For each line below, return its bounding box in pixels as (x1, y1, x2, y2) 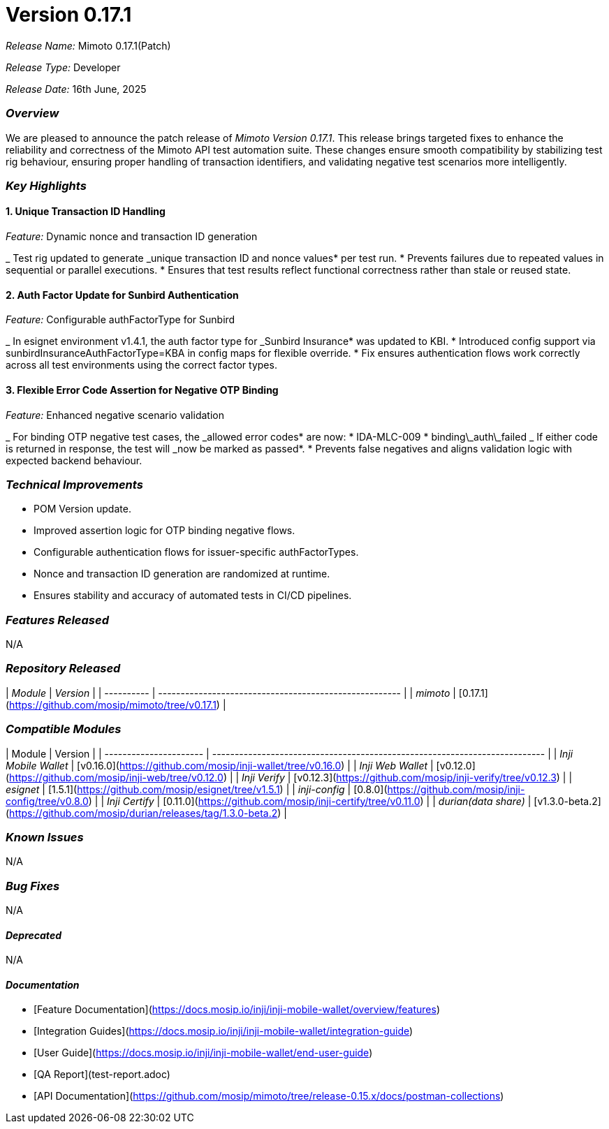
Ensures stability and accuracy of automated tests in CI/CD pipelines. (34, 589, 352, 602)
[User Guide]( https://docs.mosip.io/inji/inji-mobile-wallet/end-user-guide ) (34, 1047, 373, 1059)
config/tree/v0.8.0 (6, 795, 89, 807)
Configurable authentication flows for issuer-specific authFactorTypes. (34, 546, 359, 559)
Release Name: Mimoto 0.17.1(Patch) (6, 39, 171, 52)
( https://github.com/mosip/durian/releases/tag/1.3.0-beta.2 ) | (6, 806, 287, 819)
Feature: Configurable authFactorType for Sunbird (6, 313, 235, 326)
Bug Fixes (6, 878, 60, 893)
